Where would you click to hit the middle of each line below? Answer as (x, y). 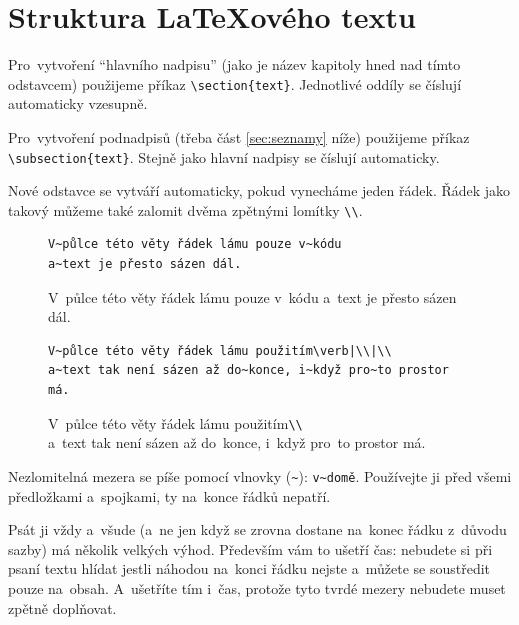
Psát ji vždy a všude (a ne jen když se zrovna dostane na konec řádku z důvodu (257, 529)
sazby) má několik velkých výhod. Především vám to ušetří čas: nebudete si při (250, 548)
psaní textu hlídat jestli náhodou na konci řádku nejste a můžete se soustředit (249, 568)
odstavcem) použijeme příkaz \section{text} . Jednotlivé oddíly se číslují (235, 83)
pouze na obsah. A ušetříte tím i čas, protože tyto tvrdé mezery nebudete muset (257, 587)
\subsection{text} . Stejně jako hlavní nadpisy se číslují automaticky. (224, 156)
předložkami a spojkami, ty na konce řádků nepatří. (169, 495)
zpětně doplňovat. (62, 607)
